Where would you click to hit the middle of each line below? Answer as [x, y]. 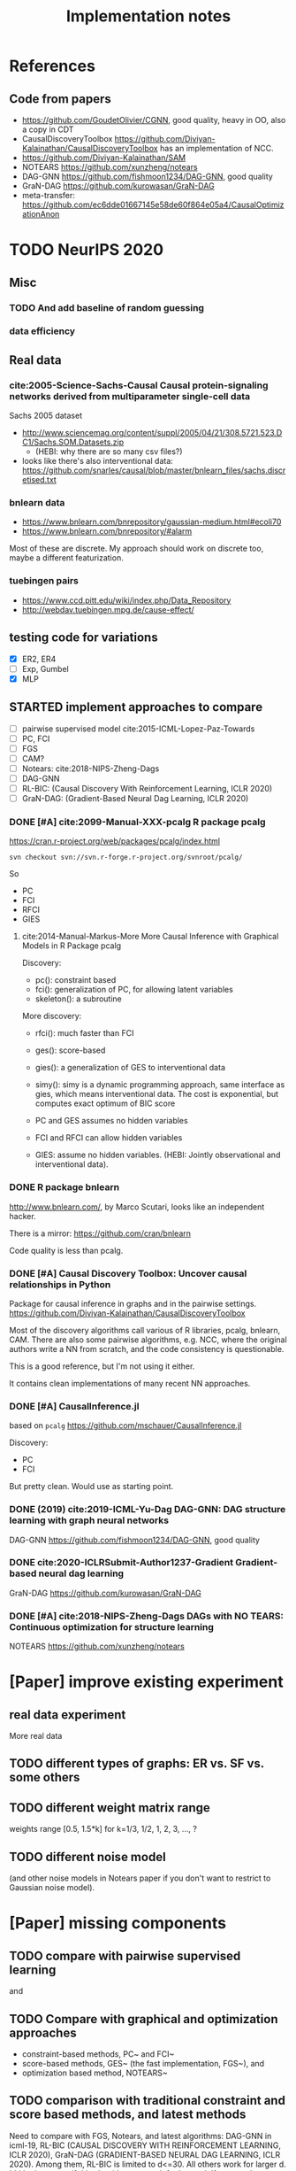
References [52, 66]
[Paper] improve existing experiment [147, 1682]
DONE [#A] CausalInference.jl [74, 1406]
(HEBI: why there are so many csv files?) [109, 452]
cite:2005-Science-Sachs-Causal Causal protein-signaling [139, 385]
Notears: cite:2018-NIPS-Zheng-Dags [91, 769]
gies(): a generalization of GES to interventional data [130, 1068]
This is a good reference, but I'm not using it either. [102, 1366]
